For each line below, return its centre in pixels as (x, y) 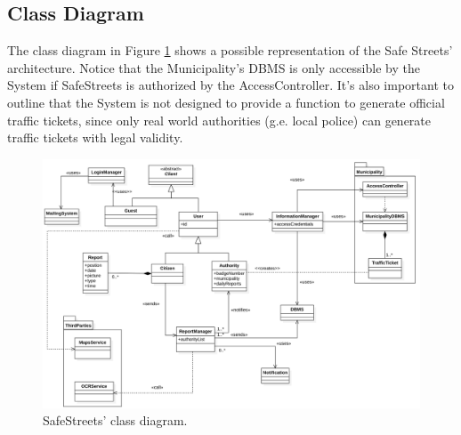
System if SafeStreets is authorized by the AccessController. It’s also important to (230, 85)
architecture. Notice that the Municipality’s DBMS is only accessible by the (214, 67)
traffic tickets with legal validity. (95, 137)
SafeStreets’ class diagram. (115, 420)
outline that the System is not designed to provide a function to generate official (226, 102)
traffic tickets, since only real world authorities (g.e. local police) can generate (219, 120)
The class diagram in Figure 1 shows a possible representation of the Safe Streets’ (230, 50)
